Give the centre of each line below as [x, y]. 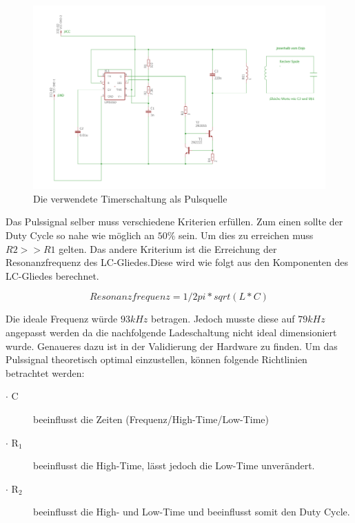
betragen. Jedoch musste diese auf [223, 319]
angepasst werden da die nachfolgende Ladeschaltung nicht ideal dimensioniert [171, 332]
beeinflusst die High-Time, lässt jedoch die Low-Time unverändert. [174, 465]
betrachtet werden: [45, 372]
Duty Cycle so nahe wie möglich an [80, 235]
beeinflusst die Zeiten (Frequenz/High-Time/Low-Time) [151, 419]
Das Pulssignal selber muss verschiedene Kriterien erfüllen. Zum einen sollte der [174, 222]
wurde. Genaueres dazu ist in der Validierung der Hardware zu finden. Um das [172, 346]
